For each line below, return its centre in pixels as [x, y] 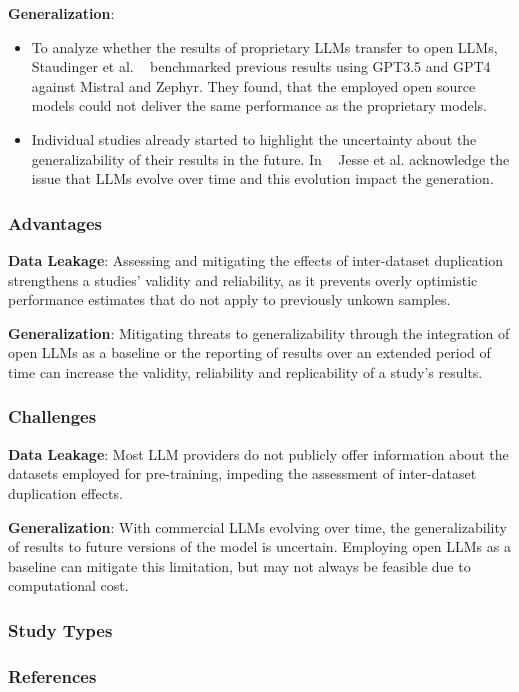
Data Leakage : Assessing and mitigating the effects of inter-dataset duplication [255, 259]
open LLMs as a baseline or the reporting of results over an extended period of [249, 352]
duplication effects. [65, 492]
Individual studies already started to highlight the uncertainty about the [254, 138]
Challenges [52, 416]
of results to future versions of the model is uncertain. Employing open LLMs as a [259, 546]
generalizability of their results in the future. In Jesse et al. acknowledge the [270, 158]
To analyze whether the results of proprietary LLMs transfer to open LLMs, [264, 46]
